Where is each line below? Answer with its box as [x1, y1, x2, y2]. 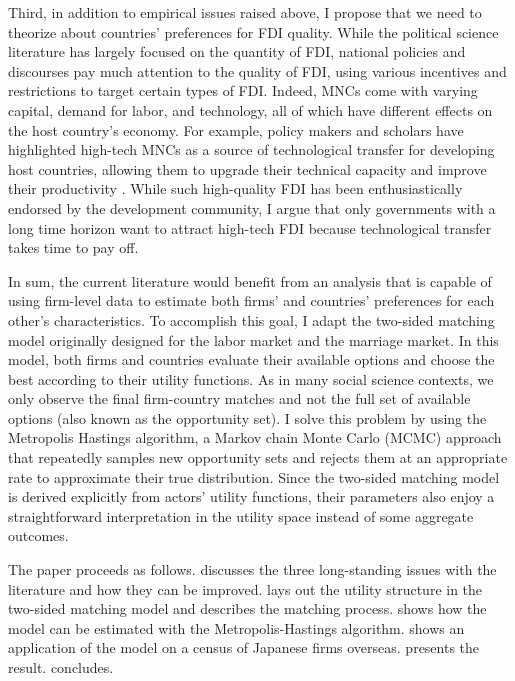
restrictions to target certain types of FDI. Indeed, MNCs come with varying [8, 80, 478, 101]
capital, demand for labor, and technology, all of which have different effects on [8, 99, 493, 120]
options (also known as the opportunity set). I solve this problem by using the [8, 407, 487, 428]
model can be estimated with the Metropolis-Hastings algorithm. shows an [8, 617, 465, 638]
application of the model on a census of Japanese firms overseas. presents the [8, 637, 480, 658]
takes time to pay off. [8, 237, 139, 258]
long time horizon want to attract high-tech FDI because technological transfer [8, 217, 492, 238]
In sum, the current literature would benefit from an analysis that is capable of [8, 270, 492, 291]
